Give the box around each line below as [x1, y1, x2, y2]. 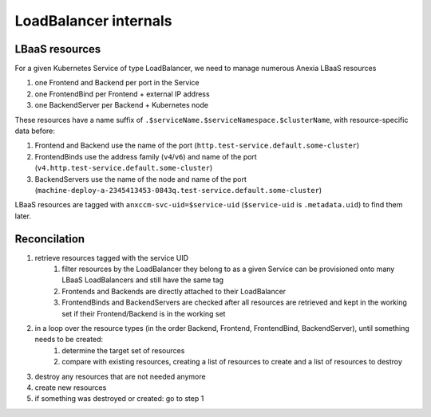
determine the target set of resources [61, 345, 185, 355]
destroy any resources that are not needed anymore [34, 372, 207, 381]
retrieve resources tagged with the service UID [34, 253, 189, 262]
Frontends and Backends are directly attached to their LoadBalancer [61, 286, 287, 296]
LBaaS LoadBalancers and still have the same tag [61, 275, 223, 285]
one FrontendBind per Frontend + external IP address [34, 89, 211, 99]
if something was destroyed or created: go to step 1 [34, 394, 204, 403]
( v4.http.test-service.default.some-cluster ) [34, 163, 213, 173]
